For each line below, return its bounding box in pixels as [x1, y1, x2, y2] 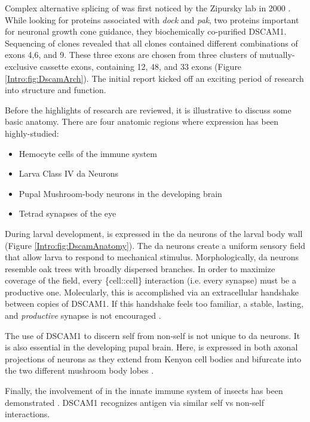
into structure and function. [5, 84, 106, 96]
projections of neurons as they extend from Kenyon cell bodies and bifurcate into [5, 352, 302, 365]
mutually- [259, 48, 295, 61]
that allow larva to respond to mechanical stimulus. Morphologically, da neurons [5, 251, 299, 263]
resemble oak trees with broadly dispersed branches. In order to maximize [5, 262, 275, 275]
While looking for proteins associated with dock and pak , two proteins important [5, 13, 299, 26]
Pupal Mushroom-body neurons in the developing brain [19, 187, 222, 199]
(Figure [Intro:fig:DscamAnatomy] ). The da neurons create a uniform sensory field [5, 239, 306, 251]
